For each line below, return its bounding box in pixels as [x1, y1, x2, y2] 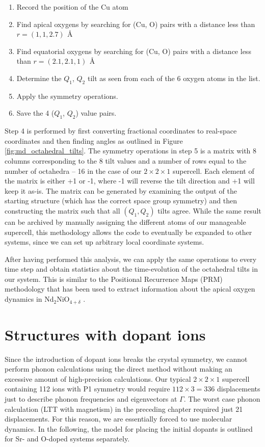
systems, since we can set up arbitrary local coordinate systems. [5, 236, 204, 247]
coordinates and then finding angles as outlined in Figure [5, 135, 183, 146]
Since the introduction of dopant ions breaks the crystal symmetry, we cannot [5, 353, 248, 364]
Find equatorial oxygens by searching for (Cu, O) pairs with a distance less [16, 45, 251, 56]
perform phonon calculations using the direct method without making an [5, 363, 232, 374]
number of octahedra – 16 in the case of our [5, 165, 142, 176]
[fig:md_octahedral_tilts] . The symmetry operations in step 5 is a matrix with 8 [5, 145, 257, 156]
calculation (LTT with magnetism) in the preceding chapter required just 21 [5, 403, 243, 414]
